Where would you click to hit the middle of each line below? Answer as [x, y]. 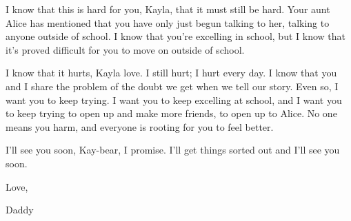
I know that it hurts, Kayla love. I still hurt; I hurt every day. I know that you [171, 73]
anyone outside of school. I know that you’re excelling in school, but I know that [175, 36]
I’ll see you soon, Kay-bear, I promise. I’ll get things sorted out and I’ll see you [173, 150]
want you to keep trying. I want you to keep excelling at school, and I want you [174, 99]
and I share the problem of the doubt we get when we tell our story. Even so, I [172, 86]
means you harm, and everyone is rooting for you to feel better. [140, 126]
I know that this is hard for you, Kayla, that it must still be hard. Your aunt [168, 9]
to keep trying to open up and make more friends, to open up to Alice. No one [171, 113]
